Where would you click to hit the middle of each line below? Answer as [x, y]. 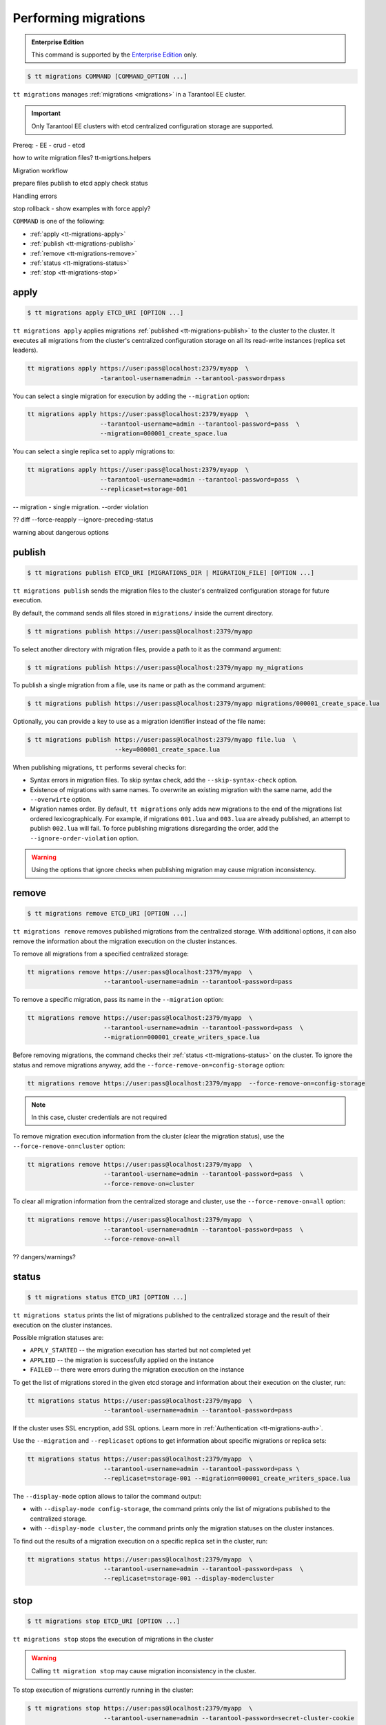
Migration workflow [40, 170]
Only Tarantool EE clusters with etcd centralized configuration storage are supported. [152, 126]
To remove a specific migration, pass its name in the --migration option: [118, 1000]
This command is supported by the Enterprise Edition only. [114, 55]
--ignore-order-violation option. [84, 838]
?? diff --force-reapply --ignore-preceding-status [83, 520]
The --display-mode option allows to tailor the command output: [107, 1497]
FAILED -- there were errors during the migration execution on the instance [137, 1370]
